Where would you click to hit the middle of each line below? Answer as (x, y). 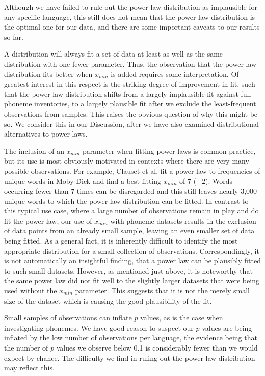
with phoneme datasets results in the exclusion (183, 220)
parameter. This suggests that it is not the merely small (162, 291)
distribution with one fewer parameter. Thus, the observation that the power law (130, 63)
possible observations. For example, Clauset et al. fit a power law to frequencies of (132, 170)
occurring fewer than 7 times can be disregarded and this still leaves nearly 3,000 (131, 191)
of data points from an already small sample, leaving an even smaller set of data (129, 231)
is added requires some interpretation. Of (175, 74)
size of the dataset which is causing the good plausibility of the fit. (108, 300)
